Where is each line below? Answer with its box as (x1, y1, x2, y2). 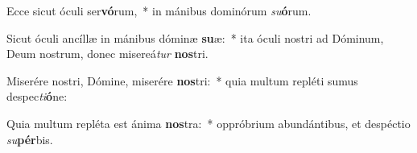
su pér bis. (6, 130, 53, 147)
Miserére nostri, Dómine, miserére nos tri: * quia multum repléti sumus (6, 72, 358, 89)
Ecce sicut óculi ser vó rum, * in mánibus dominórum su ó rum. (6, 2, 312, 19)
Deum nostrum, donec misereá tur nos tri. (6, 45, 208, 62)
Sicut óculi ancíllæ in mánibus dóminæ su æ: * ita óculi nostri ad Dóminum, (6, 29, 384, 46)
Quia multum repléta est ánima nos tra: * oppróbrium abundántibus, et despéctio (6, 114, 411, 131)
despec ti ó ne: (6, 88, 68, 105)
